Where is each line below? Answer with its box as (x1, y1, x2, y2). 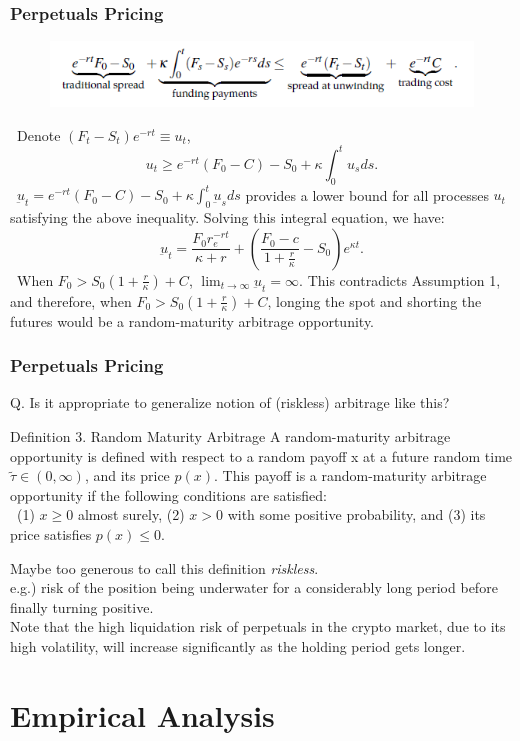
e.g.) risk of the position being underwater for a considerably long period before (10, 577, 498, 598)
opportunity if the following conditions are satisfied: (10, 484, 327, 505)
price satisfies (10, 523, 92, 544)
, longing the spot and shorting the (267, 290, 482, 311)
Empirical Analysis (10, 694, 275, 735)
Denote (16, 124, 61, 145)
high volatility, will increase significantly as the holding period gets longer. (10, 635, 466, 656)
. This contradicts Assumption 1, (299, 269, 501, 290)
